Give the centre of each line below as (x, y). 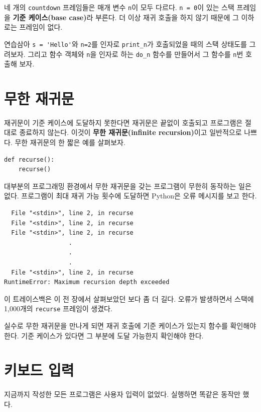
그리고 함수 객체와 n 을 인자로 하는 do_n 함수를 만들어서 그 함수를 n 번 (136, 54)
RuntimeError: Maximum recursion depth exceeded (87, 282)
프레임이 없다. (41, 27)
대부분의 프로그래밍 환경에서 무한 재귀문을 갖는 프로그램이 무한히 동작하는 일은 (128, 186)
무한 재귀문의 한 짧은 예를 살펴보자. (70, 142)
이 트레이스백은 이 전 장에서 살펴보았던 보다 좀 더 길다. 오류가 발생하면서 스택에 (129, 298)
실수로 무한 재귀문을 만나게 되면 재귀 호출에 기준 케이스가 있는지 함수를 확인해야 (130, 326)
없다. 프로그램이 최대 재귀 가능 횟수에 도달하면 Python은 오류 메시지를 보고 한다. (130, 196)
